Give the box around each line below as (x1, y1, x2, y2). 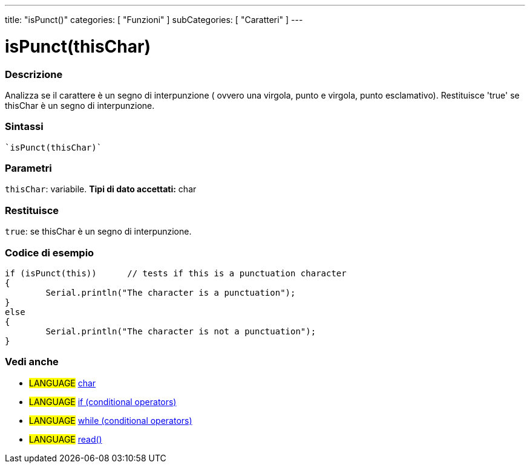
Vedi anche (5, 356, 59, 368)
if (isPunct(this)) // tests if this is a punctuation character (5, 268, 347, 278)
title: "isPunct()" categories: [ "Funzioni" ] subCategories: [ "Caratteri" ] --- (5, 15, 303, 25)
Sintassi (5, 120, 44, 133)
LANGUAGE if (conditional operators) (29, 396, 177, 407)
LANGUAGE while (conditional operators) (29, 415, 192, 426)
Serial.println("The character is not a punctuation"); (45, 326, 316, 336)
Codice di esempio (5, 246, 94, 259)
